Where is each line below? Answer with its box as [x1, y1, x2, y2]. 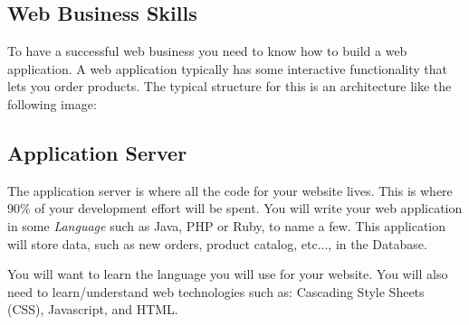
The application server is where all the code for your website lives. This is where [7, 181, 453, 200]
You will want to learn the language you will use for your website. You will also [7, 265, 448, 283]
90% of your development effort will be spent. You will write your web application [7, 199, 463, 218]
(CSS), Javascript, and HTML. [7, 300, 178, 319]
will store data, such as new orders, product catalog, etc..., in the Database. [7, 234, 427, 253]
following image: [7, 94, 97, 113]
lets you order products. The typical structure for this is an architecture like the [7, 77, 452, 96]
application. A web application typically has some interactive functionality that [7, 59, 447, 78]
